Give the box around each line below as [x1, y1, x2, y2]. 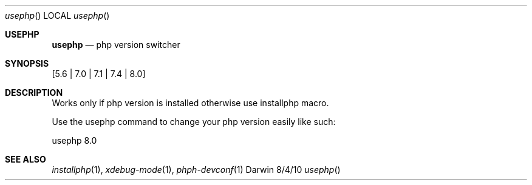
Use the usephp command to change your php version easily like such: [52, 116, 336, 127]
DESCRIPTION [5, 87, 63, 98]
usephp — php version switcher [52, 39, 180, 50]
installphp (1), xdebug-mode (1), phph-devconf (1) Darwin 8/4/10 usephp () [52, 164, 341, 175]
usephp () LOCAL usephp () [5, 10, 110, 21]
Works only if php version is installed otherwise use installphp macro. [52, 98, 329, 108]
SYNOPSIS [5, 58, 49, 69]
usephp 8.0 [52, 135, 97, 146]
